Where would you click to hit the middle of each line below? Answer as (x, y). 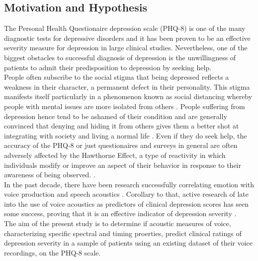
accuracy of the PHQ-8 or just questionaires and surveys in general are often (121, 145)
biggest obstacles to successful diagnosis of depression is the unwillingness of (120, 57)
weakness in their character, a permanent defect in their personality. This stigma (127, 86)
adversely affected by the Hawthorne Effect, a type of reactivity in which (115, 155)
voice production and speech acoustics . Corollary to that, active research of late (127, 194)
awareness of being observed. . (50, 175)
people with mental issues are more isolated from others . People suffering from (125, 106)
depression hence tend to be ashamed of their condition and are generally (116, 116)
